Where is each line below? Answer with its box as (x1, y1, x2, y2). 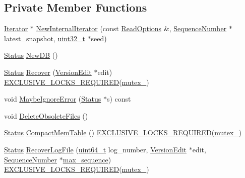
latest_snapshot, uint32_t (4, 33, 85, 43)
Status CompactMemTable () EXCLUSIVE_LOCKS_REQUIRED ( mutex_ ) (4, 127, 242, 138)
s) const (106, 94, 131, 104)
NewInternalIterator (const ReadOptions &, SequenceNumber (36, 23, 227, 34)
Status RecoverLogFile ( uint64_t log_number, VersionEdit (4, 144, 187, 154)
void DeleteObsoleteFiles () (4, 110, 88, 121)
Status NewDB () (4, 50, 58, 60)
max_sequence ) (63, 154, 111, 164)
